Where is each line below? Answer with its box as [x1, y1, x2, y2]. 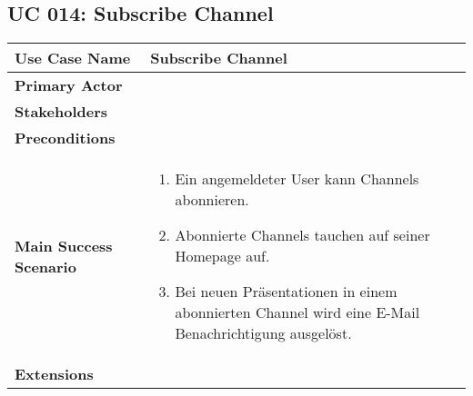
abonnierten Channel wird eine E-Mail [175, 302, 420, 323]
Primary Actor [15, 74, 123, 96]
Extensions [15, 363, 94, 385]
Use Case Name [15, 47, 131, 69]
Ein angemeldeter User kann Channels [175, 168, 419, 190]
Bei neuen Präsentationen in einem [175, 281, 398, 302]
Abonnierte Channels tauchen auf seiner [175, 224, 430, 246]
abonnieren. [175, 189, 249, 211]
